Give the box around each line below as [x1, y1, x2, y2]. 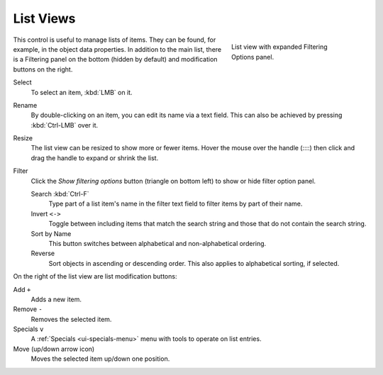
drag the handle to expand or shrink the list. [30, 153, 159, 162]
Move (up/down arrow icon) [13, 345, 95, 353]
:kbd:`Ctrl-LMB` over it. [30, 121, 99, 129]
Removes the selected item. [30, 315, 112, 323]
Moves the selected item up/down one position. [30, 354, 170, 363]
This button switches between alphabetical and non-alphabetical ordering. [48, 239, 267, 247]
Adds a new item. [30, 295, 82, 303]
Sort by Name [30, 229, 72, 237]
